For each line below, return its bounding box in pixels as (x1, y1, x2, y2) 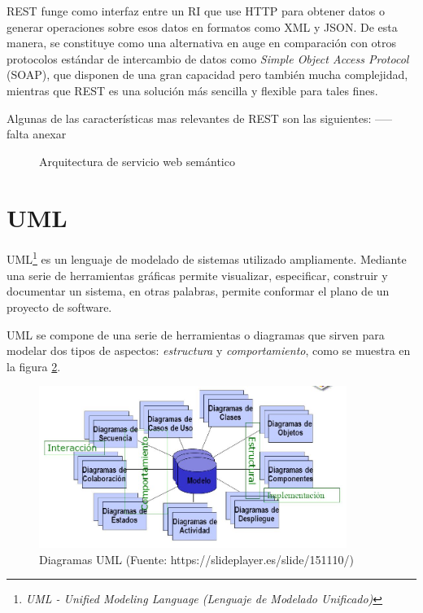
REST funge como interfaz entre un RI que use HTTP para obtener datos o (7, 2, 386, 19)
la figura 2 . (7, 357, 61, 374)
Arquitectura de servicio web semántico (39, 152, 235, 169)
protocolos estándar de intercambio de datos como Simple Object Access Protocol (7, 50, 409, 67)
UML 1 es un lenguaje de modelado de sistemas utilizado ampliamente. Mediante (7, 248, 407, 268)
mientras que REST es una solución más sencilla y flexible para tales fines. (7, 81, 378, 99)
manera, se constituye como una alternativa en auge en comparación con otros (7, 34, 397, 51)
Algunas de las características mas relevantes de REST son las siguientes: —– (7, 109, 393, 126)
